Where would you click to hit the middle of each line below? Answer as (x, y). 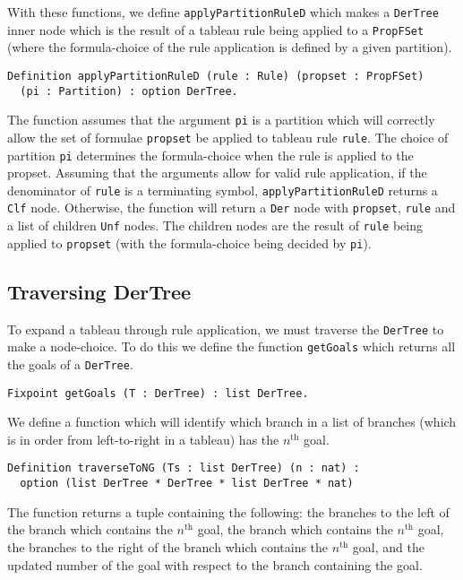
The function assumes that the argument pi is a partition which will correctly (221, 120)
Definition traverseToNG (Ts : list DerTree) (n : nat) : (184, 468)
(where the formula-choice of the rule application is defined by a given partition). (230, 47)
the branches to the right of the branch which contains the (168, 546)
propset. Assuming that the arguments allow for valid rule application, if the (217, 173)
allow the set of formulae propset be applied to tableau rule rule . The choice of (228, 137)
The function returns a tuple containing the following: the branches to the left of (228, 511)
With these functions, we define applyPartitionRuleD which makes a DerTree (223, 12)
